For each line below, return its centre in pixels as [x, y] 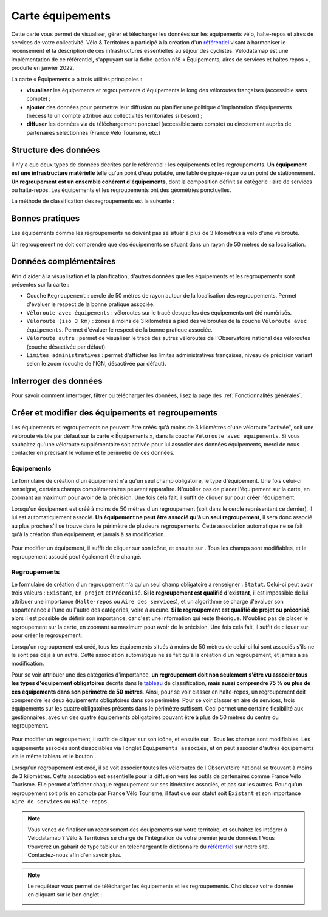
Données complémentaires [63, 261]
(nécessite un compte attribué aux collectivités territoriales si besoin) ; [114, 116]
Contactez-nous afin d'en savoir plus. [75, 855]
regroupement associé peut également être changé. [76, 556]
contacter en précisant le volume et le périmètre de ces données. [93, 453]
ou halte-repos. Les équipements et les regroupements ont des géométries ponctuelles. [121, 190]
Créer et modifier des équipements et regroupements [114, 413]
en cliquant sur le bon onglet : [65, 895]
